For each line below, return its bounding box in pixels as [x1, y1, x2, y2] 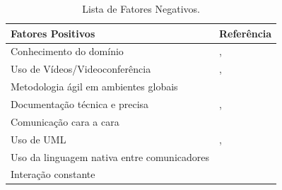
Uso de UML [11, 131, 66, 146]
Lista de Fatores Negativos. [82, 1, 200, 16]
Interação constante [11, 167, 95, 182]
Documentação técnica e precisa [11, 96, 149, 111]
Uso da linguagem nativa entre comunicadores [11, 149, 209, 164]
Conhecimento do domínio [11, 44, 124, 59]
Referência [219, 25, 272, 40]
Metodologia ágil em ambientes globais [11, 79, 178, 94]
